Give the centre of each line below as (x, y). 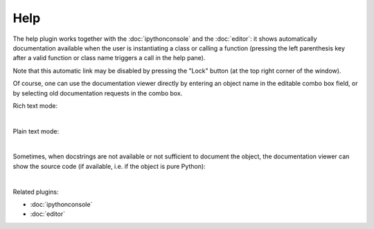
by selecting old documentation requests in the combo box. (98, 93)
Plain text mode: (36, 131)
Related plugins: (36, 192)
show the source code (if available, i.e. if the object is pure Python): (109, 166)
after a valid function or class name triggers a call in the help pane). (109, 58)
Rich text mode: (35, 106)
